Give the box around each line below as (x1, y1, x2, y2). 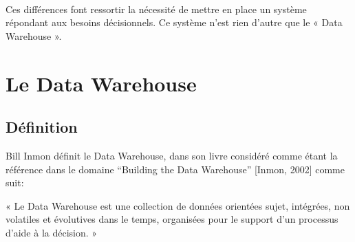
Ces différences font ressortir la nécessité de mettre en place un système (6, 1, 307, 16)
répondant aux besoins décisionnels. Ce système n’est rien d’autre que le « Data (6, 15, 343, 30)
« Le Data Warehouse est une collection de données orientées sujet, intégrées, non (6, 198, 350, 212)
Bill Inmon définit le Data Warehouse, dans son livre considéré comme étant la (6, 148, 338, 162)
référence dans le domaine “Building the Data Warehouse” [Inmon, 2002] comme (6, 162, 345, 176)
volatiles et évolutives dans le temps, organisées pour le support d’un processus (6, 212, 338, 226)
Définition (6, 116, 78, 137)
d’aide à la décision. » (6, 225, 98, 239)
